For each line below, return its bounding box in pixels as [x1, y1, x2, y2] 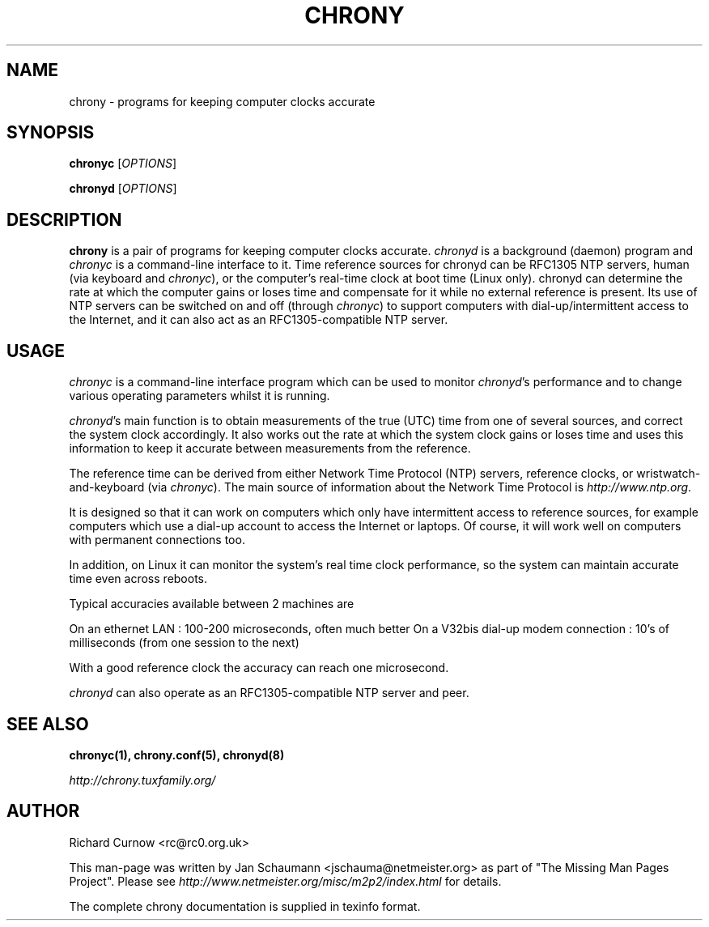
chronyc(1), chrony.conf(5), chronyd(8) [69, 747, 285, 762]
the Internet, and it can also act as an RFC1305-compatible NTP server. [69, 313, 448, 327]
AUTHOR [6, 801, 80, 822]
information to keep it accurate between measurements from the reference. [69, 441, 471, 456]
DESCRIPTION [6, 209, 122, 230]
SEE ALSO [6, 713, 89, 734]
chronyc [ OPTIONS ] [69, 156, 177, 171]
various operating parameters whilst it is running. [69, 389, 330, 403]
